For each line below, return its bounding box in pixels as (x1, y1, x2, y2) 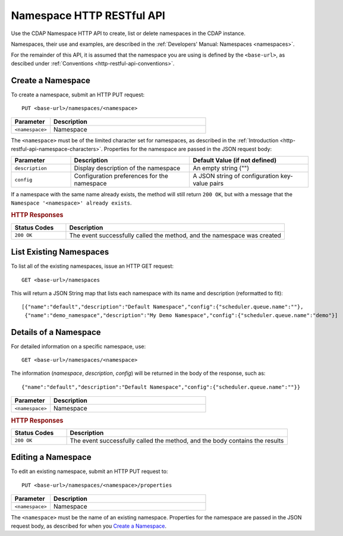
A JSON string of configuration (193, 172, 279, 180)
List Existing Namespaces (11, 247, 109, 257)
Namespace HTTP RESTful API (11, 9, 166, 22)
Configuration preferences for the (74, 172, 169, 180)
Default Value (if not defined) (193, 156, 276, 165)
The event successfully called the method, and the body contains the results (70, 436, 284, 444)
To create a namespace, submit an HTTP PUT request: (11, 91, 145, 98)
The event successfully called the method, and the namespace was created (69, 231, 282, 239)
